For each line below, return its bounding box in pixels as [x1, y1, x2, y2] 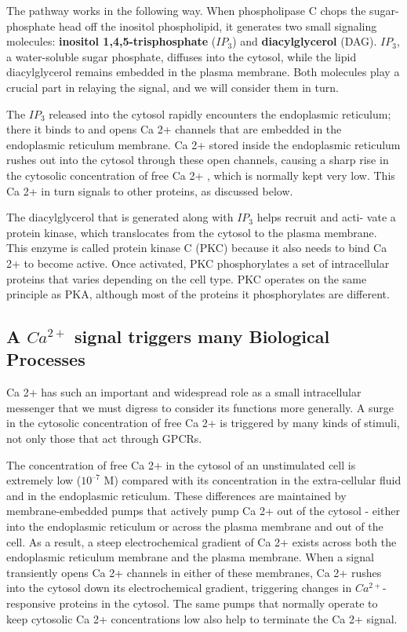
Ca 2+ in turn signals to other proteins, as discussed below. [6, 182, 293, 199]
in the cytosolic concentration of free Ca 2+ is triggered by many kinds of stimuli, [6, 415, 400, 431]
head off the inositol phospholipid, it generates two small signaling [58, 17, 377, 34]
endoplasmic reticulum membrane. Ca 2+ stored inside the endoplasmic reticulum [6, 136, 401, 152]
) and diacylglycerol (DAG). [232, 33, 377, 49]
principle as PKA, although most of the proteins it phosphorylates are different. [6, 286, 390, 302]
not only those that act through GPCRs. [6, 430, 202, 447]
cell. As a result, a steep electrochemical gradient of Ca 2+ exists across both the [6, 533, 397, 550]
